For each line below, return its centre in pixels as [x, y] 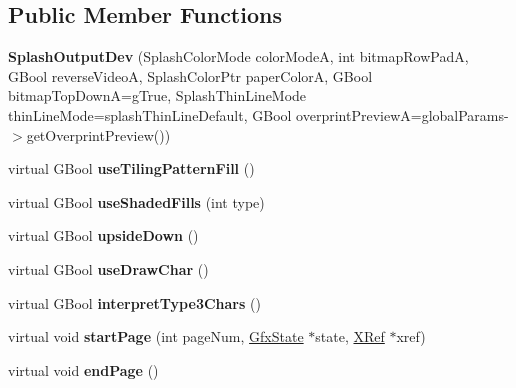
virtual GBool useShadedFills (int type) [136, 201]
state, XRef [350, 336]
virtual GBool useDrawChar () [108, 268]
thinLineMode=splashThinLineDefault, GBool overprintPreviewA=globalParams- [258, 114]
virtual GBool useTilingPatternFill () [131, 168]
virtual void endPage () [83, 369]
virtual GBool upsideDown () [103, 235]
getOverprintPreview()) [98, 134]
